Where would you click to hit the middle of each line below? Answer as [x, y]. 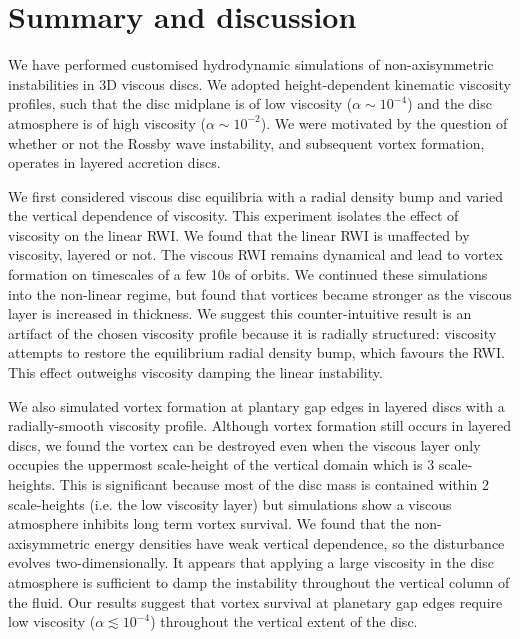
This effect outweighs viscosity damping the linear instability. [195, 372]
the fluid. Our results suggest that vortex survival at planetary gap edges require [255, 601]
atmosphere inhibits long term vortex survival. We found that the [209, 523]
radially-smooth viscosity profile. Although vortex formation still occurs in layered [260, 425]
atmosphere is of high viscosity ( [107, 122]
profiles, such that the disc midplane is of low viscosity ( [180, 103]
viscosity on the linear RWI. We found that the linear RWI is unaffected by [239, 234]
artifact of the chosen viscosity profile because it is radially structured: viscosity [252, 332]
